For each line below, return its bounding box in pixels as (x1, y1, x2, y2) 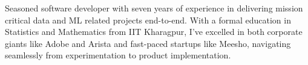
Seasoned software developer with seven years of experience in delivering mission (5, 2, 303, 14)
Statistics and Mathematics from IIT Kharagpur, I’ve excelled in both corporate (5, 25, 303, 38)
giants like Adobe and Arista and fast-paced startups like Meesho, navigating (5, 37, 291, 49)
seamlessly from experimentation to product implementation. (5, 49, 231, 61)
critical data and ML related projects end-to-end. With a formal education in (5, 13, 291, 26)
